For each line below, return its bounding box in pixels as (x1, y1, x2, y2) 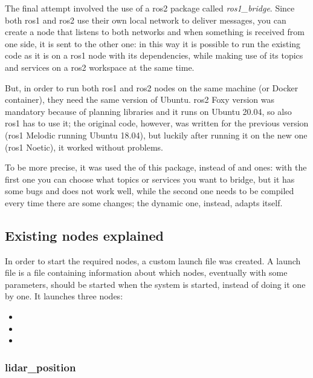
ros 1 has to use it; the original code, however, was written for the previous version (5, 117, 309, 129)
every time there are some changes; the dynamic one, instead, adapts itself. (5, 196, 283, 209)
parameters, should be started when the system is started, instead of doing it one (5, 278, 306, 290)
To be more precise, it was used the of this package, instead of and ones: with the (5, 161, 307, 174)
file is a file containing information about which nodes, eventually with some (5, 266, 288, 279)
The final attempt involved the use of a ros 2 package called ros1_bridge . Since (5, 2, 295, 14)
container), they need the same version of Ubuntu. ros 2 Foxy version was (5, 93, 275, 106)
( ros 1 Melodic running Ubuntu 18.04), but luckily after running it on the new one (5, 128, 308, 141)
